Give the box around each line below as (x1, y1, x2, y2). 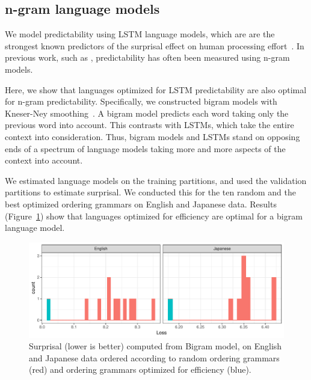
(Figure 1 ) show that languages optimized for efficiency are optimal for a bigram (5, 209, 303, 222)
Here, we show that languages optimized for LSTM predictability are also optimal (5, 83, 307, 96)
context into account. (5, 154, 83, 167)
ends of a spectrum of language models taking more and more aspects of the (5, 142, 286, 155)
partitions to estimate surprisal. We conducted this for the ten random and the (5, 186, 296, 198)
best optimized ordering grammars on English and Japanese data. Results (5, 197, 277, 210)
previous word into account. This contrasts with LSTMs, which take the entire (5, 118, 294, 131)
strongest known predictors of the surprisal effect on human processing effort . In (5, 39, 304, 52)
